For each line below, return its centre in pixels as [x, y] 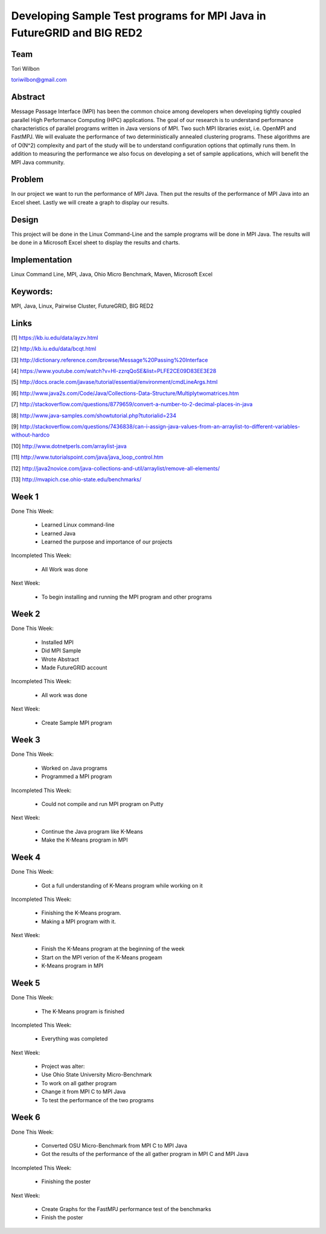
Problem [27, 179]
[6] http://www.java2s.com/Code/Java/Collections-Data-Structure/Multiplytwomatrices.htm [125, 393]
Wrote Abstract [60, 659]
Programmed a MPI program [77, 776]
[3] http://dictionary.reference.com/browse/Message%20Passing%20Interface [110, 360]
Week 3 [26, 740]
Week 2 [26, 614]
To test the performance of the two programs [97, 1100]
